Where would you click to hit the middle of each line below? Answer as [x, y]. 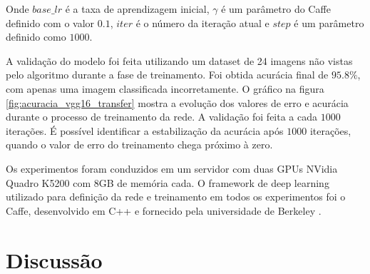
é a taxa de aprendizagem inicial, [137, 9]
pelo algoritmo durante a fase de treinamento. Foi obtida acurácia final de [167, 75]
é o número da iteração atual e [202, 22]
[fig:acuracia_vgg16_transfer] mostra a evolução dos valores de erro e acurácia [177, 102]
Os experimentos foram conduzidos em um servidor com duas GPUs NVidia [172, 168]
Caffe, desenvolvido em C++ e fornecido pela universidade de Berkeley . [164, 210]
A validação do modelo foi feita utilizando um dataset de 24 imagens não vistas [179, 60]
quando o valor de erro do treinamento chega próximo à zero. [139, 144]
